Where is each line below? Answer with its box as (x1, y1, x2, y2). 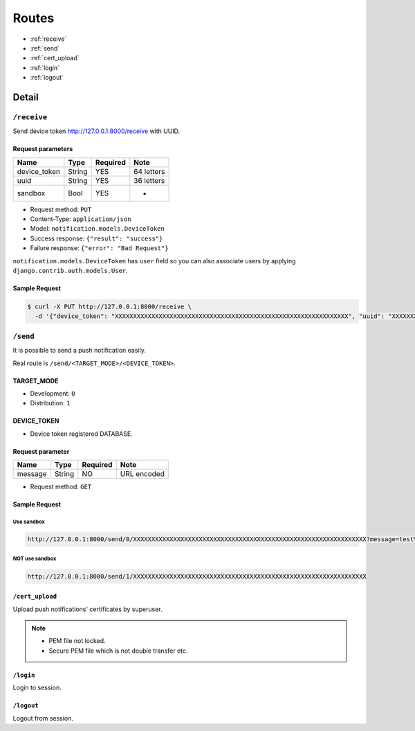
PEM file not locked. (48, 637, 107, 645)
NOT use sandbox (12, 555, 57, 563)
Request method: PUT (30, 205, 92, 213)
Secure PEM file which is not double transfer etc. (48, 646, 188, 655)
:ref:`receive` (30, 35, 67, 43)
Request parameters (12, 145, 73, 153)
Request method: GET (30, 482, 92, 491)
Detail (12, 91, 39, 103)
